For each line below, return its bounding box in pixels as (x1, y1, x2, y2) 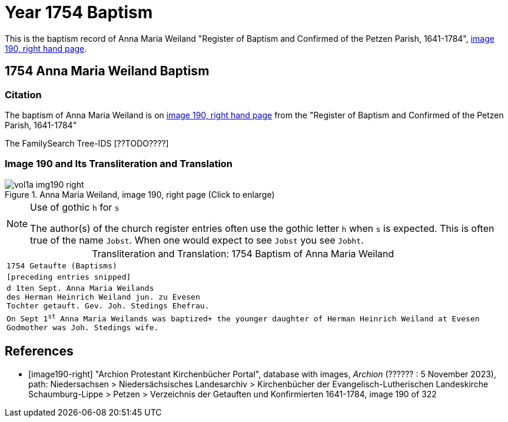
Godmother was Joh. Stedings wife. (6, 323, 159, 333)
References (5, 344, 74, 359)
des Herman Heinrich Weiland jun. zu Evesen (6, 292, 200, 301)
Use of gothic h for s (30, 201, 119, 213)
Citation (5, 88, 42, 101)
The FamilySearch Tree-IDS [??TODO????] (5, 138, 169, 148)
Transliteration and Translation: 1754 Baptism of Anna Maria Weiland (92, 247, 394, 260)
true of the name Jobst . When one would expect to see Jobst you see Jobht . (30, 234, 364, 246)
